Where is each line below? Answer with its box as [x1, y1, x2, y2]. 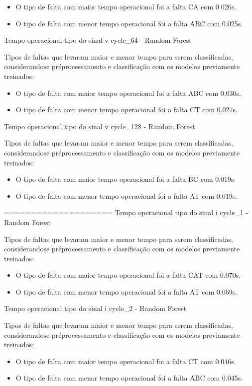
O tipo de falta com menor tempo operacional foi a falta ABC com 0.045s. [15, 373, 243, 383]
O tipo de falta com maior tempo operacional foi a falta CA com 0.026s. [15, 1, 237, 11]
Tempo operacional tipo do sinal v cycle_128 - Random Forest [4, 121, 195, 131]
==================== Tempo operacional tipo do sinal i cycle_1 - [4, 207, 249, 218]
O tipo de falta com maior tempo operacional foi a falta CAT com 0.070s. [15, 270, 241, 280]
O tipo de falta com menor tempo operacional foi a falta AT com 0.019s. [15, 190, 238, 201]
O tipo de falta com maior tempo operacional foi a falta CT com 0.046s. [15, 356, 236, 366]
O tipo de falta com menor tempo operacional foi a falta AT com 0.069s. [15, 286, 238, 297]
